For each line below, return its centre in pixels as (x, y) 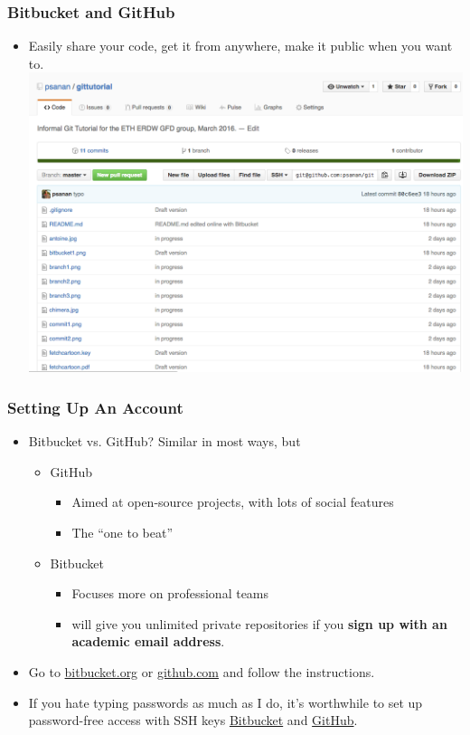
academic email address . (148, 641)
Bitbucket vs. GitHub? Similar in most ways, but (164, 441)
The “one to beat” (122, 532)
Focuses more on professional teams (170, 593)
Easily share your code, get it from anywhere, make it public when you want (240, 46)
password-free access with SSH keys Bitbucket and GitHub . (193, 720)
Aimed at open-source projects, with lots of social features (233, 502)
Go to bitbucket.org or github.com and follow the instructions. (202, 671)
